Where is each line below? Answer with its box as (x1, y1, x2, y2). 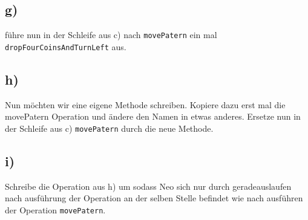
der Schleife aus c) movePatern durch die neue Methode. (5, 121, 214, 134)
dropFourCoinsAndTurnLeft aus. (5, 40, 126, 53)
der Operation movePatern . (5, 203, 106, 216)
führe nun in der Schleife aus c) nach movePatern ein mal (5, 28, 217, 41)
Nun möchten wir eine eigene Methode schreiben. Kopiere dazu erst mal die (5, 98, 286, 111)
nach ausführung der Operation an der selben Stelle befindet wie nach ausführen (5, 192, 303, 204)
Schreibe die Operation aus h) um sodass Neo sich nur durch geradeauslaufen (5, 180, 292, 192)
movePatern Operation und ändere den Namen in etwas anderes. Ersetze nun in (5, 110, 301, 123)
